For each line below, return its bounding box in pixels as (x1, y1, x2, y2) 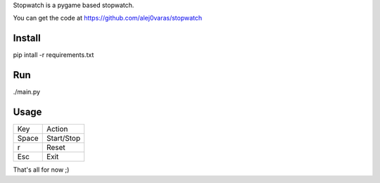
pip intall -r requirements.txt (13, 51, 94, 59)
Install (13, 32, 42, 44)
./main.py (13, 88, 41, 96)
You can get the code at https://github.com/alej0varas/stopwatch (13, 14, 203, 23)
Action (46, 124, 68, 134)
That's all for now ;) (13, 165, 70, 174)
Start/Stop (46, 134, 81, 144)
